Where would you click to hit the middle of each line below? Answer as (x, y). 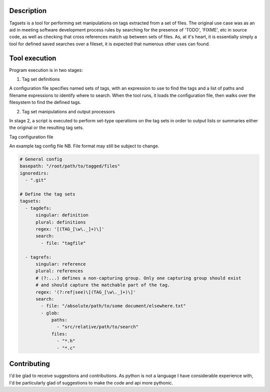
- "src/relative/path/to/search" (97, 327)
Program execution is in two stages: (46, 70)
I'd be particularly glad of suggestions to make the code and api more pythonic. (91, 383)
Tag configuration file (31, 137)
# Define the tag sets (47, 194)
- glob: (50, 313)
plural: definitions (61, 222)
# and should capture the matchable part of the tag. (103, 285)
